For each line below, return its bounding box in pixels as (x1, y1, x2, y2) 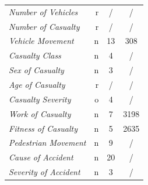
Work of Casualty (9, 107, 71, 119)
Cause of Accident (9, 151, 73, 163)
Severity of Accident (9, 166, 80, 178)
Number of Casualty (9, 20, 80, 32)
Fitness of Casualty (9, 122, 77, 134)
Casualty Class (9, 49, 61, 61)
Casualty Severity (9, 92, 71, 105)
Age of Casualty (9, 78, 65, 90)
